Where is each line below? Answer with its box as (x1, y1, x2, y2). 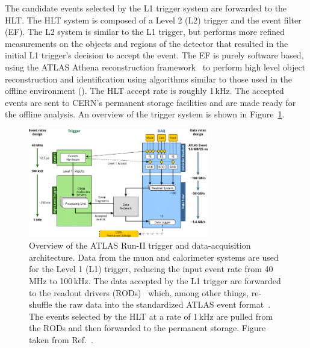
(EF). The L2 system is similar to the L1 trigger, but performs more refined (5, 25, 285, 38)
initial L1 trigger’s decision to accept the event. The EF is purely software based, (5, 49, 304, 61)
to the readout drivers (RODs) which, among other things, (29, 286, 249, 299)
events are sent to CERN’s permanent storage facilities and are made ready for (5, 96, 296, 108)
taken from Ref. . (29, 333, 93, 346)
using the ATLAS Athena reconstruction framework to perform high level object (5, 60, 306, 73)
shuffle (29, 298, 52, 311)
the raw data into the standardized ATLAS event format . (55, 298, 271, 311)
